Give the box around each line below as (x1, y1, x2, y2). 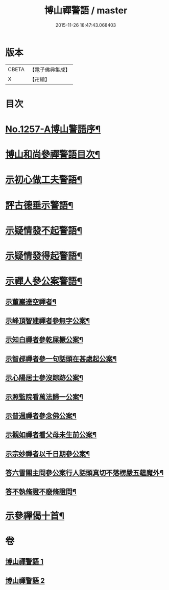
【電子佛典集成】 (29, 66, 70, 73)
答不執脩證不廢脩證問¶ (5, 488, 77, 496)
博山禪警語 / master (44, 5, 128, 16)
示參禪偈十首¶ (5, 510, 65, 521)
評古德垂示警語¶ (5, 199, 74, 211)
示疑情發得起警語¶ (5, 250, 83, 262)
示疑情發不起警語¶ (5, 225, 83, 236)
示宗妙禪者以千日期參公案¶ (5, 449, 90, 458)
